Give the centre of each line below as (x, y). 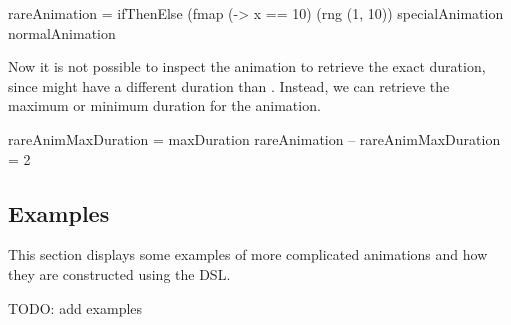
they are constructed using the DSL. (119, 273)
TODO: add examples (75, 307)
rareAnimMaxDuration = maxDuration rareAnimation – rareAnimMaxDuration (254, 138)
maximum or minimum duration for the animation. (164, 105)
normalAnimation (62, 32)
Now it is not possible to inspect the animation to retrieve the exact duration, (247, 66)
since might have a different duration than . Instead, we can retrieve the (229, 85)
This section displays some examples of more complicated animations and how (248, 254)
